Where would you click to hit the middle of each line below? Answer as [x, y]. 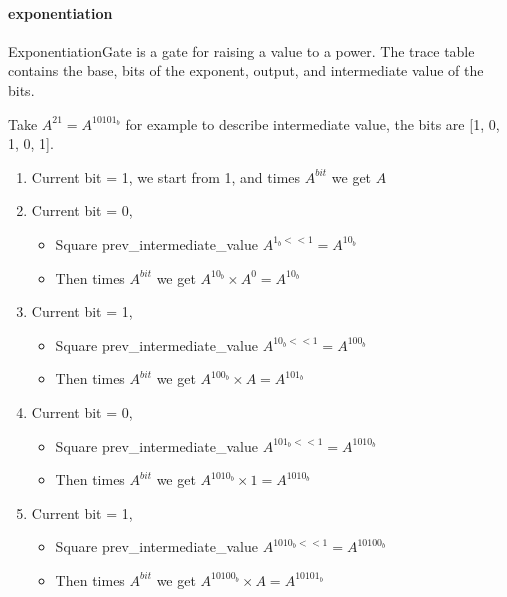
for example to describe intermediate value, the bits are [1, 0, [312, 123]
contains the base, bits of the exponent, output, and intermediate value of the [246, 70]
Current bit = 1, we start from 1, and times [166, 176]
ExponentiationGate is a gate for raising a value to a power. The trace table [241, 50]
